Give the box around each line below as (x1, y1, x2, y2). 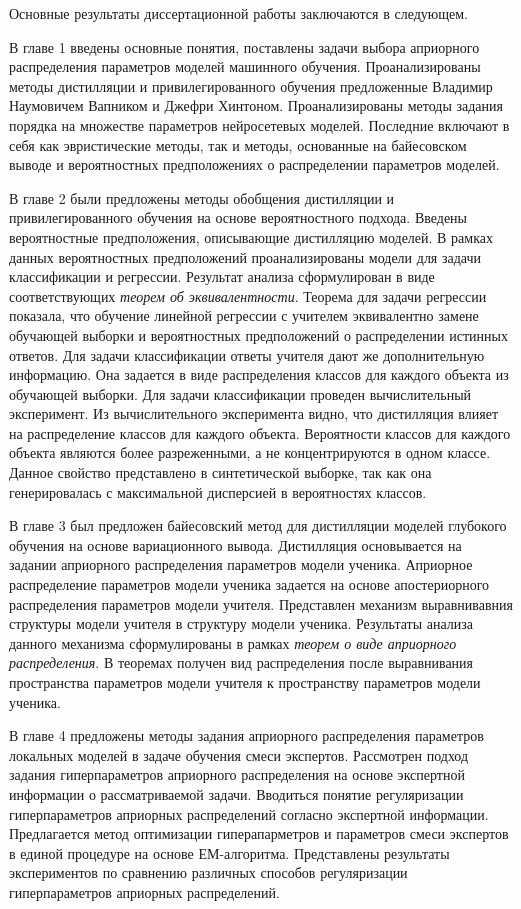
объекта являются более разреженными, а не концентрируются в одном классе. (9, 442, 491, 463)
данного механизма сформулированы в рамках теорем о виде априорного (9, 632, 457, 653)
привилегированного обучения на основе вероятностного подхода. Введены (9, 207, 468, 228)
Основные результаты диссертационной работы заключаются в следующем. (9, 3, 469, 23)
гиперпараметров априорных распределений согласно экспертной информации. (9, 803, 489, 824)
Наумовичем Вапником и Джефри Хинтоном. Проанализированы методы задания (9, 95, 503, 116)
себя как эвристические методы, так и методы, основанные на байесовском (9, 134, 467, 155)
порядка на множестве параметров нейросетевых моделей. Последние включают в (9, 114, 510, 135)
